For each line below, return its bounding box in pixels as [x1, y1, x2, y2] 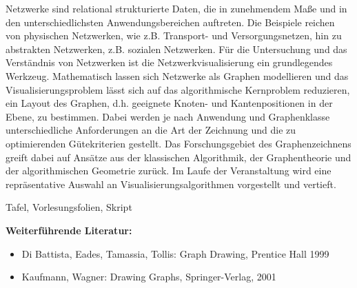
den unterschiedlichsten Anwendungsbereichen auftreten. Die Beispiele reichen [6, 14, 335, 29]
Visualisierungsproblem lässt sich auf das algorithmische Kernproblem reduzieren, [6, 82, 350, 96]
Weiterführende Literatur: [6, 223, 132, 237]
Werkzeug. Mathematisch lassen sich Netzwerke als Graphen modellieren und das [6, 68, 349, 83]
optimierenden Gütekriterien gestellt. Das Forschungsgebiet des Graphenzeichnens [6, 136, 351, 150]
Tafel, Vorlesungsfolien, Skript [6, 200, 132, 214]
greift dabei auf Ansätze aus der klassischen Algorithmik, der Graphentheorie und [6, 150, 351, 164]
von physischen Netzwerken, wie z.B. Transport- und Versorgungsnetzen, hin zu [6, 28, 342, 43]
